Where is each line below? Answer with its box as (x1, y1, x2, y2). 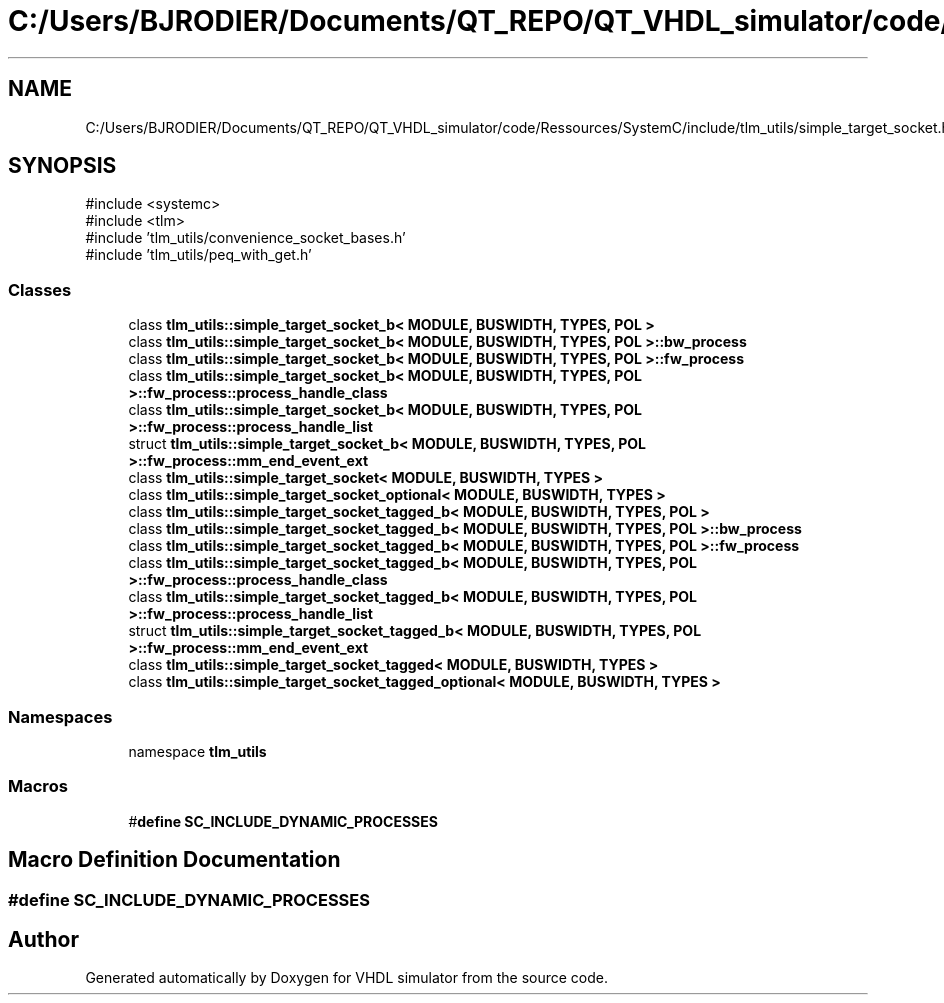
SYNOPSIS (8, 153, 117, 179)
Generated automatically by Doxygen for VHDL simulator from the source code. (85, 969, 609, 987)
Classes (8, 279, 72, 300)
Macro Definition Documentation (8, 847, 341, 873)
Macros (8, 776, 68, 797)
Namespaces (8, 706, 113, 727)
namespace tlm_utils (128, 742, 267, 760)
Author (8, 926, 79, 952)
